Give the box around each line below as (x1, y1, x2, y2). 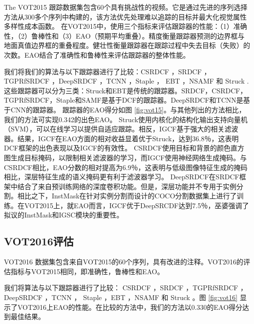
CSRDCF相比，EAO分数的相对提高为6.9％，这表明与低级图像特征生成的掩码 (4, 162, 248, 172)
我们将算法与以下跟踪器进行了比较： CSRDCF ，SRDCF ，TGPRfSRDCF (4, 282, 238, 293)
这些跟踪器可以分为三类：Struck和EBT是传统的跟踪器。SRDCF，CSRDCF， (4, 85, 247, 95)
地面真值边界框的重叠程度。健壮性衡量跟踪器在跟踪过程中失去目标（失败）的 (4, 40, 250, 50)
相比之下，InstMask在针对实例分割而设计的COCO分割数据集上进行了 (17, 191, 237, 201)
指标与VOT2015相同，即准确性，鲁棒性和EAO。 (10, 266, 164, 276)
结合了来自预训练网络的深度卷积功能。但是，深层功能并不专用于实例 (17, 181, 236, 191)
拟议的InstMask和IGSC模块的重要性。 (4, 210, 124, 220)
